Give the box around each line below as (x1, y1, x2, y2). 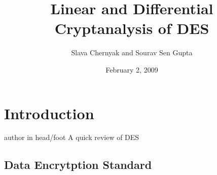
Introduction (4, 102, 94, 123)
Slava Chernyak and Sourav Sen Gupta (71, 47, 193, 58)
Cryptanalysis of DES (54, 18, 209, 39)
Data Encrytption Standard (4, 157, 152, 172)
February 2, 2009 (105, 64, 158, 75)
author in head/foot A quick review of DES (4, 132, 139, 143)
